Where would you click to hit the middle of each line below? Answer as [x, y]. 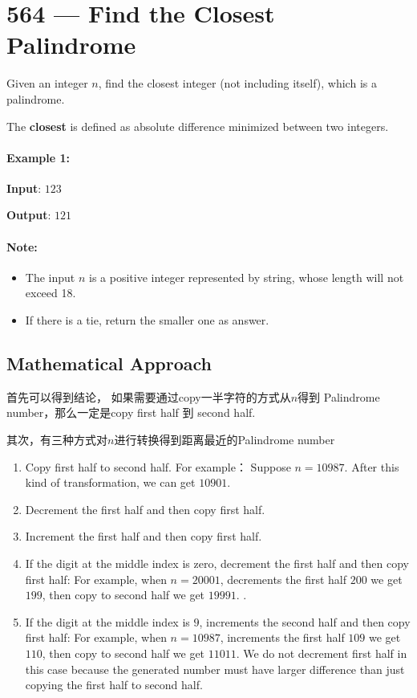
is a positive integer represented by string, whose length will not [246, 277]
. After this [372, 466]
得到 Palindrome [339, 396]
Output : [29, 215]
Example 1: [38, 157]
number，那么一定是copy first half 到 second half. [131, 412]
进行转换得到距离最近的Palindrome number [225, 440]
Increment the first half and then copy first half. [144, 536]
